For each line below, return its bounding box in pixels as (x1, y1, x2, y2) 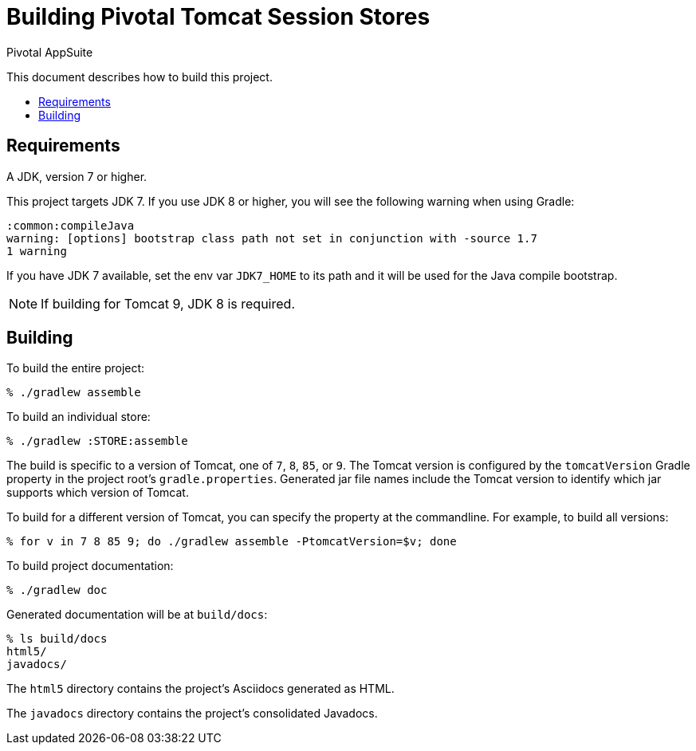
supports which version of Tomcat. (6, 486, 189, 500)
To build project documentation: (6, 559, 174, 573)
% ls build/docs (6, 632, 108, 646)
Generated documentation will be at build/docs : (6, 607, 268, 622)
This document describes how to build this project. (6, 69, 273, 84)
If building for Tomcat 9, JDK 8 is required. (41, 295, 295, 312)
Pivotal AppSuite (6, 45, 93, 59)
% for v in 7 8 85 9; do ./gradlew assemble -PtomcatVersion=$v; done (6, 535, 457, 549)
